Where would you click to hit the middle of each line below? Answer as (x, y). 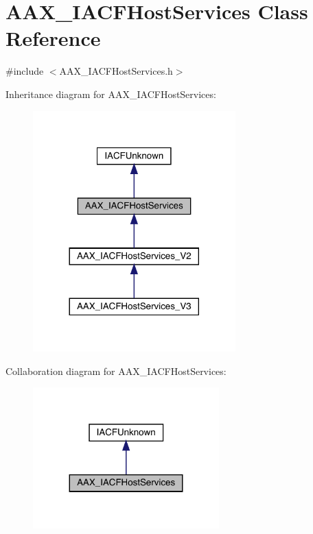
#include (25, 71)
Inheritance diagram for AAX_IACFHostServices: (111, 94)
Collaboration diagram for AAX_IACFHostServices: (116, 371)
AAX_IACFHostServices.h (116, 71)
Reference (53, 38)
